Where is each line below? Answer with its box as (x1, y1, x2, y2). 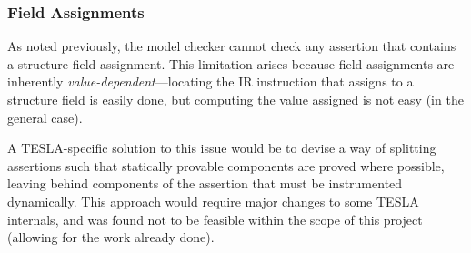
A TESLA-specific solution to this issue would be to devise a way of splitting (7, 138, 436, 157)
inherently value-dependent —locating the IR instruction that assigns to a (7, 72, 414, 91)
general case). (7, 107, 83, 126)
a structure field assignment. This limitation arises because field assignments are (7, 54, 455, 73)
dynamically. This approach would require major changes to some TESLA (7, 191, 419, 210)
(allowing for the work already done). (7, 228, 215, 247)
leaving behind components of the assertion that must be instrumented (7, 174, 403, 193)
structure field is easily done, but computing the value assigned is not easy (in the (7, 90, 464, 108)
